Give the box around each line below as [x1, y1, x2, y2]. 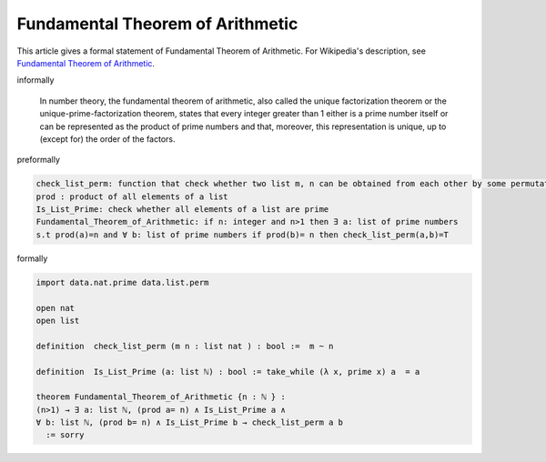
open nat [35, 303, 76, 313]
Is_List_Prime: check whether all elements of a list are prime [35, 205, 329, 215]
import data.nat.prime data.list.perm [35, 277, 209, 287]
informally [16, 75, 55, 85]
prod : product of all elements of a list [35, 191, 228, 202]
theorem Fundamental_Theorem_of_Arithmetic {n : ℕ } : [35, 392, 286, 402]
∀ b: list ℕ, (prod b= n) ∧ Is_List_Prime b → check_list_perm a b [35, 417, 344, 427]
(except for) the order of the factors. [39, 133, 177, 145]
